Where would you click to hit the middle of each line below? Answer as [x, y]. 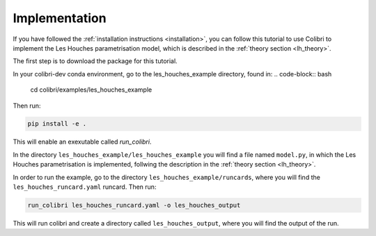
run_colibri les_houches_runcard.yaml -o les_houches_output [134, 205]
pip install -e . [57, 124]
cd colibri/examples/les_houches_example [91, 90]
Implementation [60, 18]
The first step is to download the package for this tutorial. [95, 61]
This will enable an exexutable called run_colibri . [82, 142]
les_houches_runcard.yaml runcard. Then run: [85, 187]
